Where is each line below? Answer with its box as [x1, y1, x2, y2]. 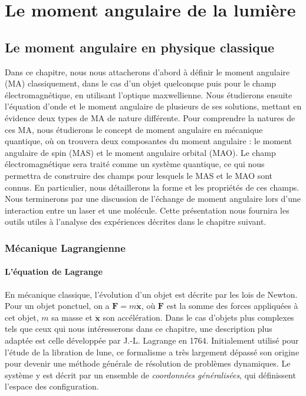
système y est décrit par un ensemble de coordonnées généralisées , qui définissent [5, 368, 296, 381]
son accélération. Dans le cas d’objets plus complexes [103, 311, 294, 323]
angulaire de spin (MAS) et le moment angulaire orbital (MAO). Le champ [5, 146, 276, 158]
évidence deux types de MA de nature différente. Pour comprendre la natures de [5, 111, 295, 124]
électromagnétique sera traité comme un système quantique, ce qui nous [5, 158, 265, 170]
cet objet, [5, 311, 39, 323]
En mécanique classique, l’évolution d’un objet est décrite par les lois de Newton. [5, 288, 298, 300]
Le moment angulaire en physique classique [5, 38, 275, 56]
